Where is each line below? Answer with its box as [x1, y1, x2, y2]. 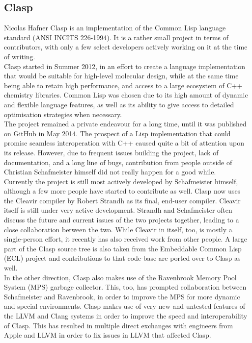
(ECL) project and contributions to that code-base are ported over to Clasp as [4, 253, 241, 263]
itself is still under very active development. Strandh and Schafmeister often [4, 205, 232, 215]
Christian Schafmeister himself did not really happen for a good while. [4, 167, 216, 177]
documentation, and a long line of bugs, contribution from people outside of [4, 157, 232, 167]
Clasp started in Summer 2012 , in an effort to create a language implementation [4, 61, 246, 71]
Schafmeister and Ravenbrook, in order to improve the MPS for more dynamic [4, 291, 240, 301]
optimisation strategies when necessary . [4, 109, 122, 119]
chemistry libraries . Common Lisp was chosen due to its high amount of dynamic [4, 90, 248, 100]
